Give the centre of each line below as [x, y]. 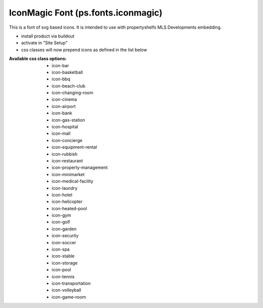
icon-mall [61, 133]
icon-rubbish [65, 154]
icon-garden [64, 229]
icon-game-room [69, 297]
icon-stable [63, 256]
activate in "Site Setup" [44, 43]
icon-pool [62, 270]
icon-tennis [63, 276]
